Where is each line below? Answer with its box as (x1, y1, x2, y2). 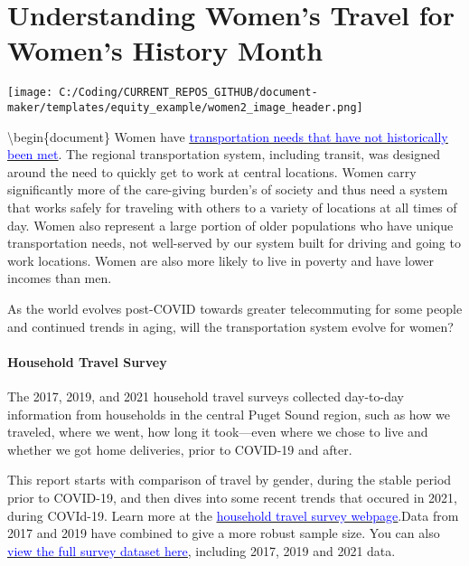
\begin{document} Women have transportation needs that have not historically (7, 127, 448, 146)
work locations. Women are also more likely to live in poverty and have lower (7, 250, 435, 269)
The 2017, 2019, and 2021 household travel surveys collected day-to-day (7, 386, 404, 405)
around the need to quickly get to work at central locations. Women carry (7, 162, 417, 181)
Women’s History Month (7, 32, 324, 69)
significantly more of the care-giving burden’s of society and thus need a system (7, 180, 448, 199)
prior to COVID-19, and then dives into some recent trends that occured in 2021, (7, 487, 457, 506)
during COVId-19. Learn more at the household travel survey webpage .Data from (7, 505, 459, 524)
